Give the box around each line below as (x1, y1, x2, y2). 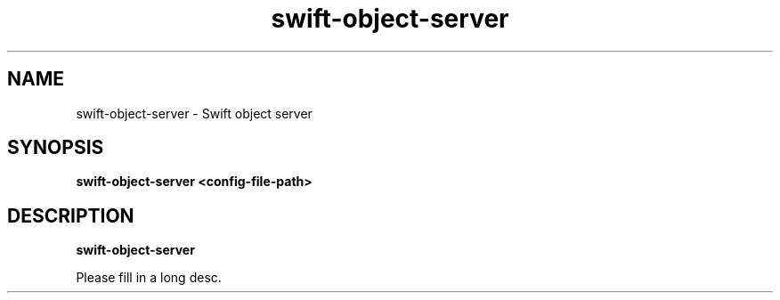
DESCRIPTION (7, 204, 134, 227)
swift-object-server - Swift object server (76, 105, 313, 121)
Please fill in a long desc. (76, 270, 222, 286)
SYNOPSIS (7, 136, 104, 159)
